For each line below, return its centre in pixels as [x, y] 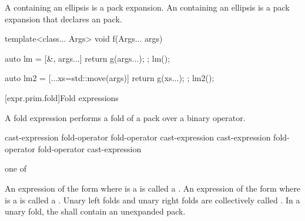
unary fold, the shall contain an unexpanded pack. [95, 211]
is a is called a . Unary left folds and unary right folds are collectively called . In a [152, 200]
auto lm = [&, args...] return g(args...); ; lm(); [88, 58]
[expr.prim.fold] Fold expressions [62, 97]
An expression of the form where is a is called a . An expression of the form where [153, 188]
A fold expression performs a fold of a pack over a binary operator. [125, 117]
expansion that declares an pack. [63, 19]
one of [16, 168]
